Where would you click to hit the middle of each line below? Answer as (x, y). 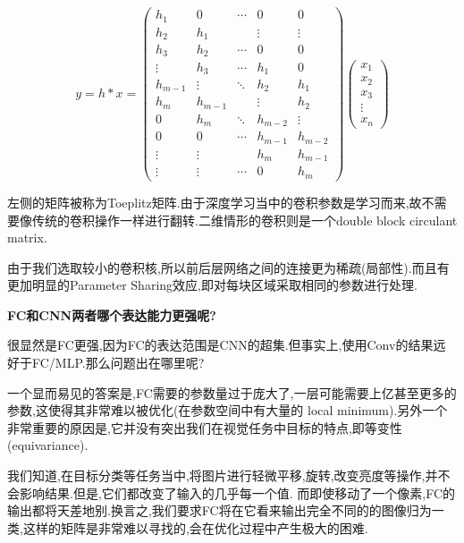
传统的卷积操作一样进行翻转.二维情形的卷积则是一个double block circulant (245, 220)
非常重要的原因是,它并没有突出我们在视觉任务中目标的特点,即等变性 (205, 427)
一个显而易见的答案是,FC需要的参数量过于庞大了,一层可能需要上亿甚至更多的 (232, 392)
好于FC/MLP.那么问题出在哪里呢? (106, 363)
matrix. (27, 238)
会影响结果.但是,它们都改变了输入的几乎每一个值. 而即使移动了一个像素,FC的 (232, 492)
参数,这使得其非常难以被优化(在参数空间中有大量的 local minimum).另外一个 (228, 410)
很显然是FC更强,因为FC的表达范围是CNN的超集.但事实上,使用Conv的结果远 (227, 345)
